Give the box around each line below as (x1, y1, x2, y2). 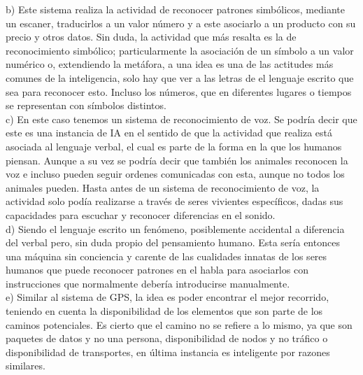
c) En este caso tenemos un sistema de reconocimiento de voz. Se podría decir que (6, 111, 357, 126)
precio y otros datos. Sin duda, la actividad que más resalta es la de (6, 29, 297, 44)
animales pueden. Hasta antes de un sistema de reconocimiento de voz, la (6, 180, 320, 194)
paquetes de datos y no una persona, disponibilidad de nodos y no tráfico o (6, 331, 328, 346)
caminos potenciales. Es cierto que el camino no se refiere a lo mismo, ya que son (6, 317, 353, 332)
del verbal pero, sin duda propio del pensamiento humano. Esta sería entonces (6, 235, 340, 250)
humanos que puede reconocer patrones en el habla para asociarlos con (6, 262, 308, 277)
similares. (6, 358, 45, 373)
